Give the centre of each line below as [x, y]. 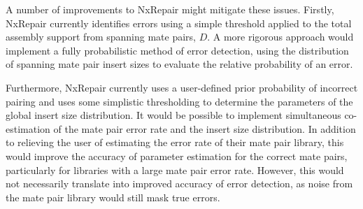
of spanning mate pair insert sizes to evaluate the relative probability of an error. [179, 64]
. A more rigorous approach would [280, 37]
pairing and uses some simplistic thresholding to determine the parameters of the [179, 101]
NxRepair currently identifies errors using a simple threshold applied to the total [179, 23]
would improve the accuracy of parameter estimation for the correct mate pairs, [177, 156]
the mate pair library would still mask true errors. [113, 197]
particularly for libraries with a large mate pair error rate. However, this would [175, 170]
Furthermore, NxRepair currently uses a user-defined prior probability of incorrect [182, 87]
